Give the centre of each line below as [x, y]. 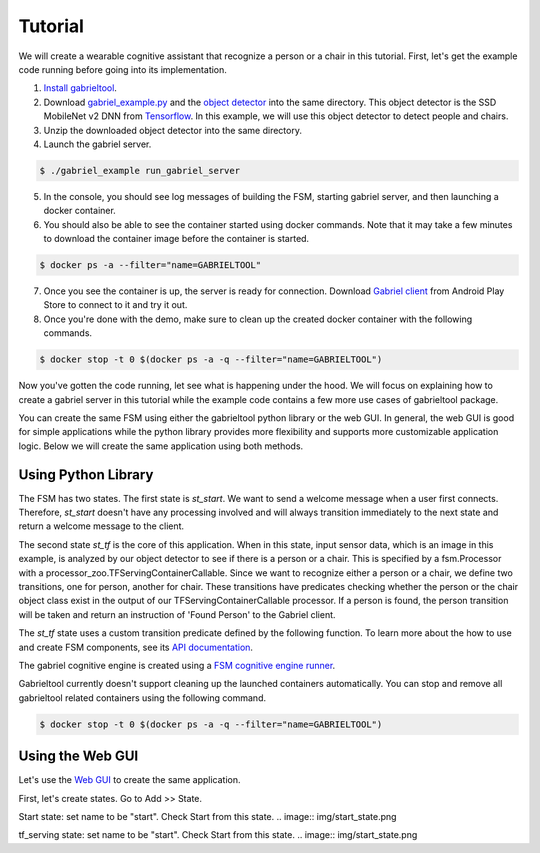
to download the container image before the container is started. [176, 239]
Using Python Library [86, 474]
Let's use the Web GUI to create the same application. [129, 780]
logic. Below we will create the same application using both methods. [161, 446]
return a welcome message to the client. [101, 526]
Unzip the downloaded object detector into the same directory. [172, 130]
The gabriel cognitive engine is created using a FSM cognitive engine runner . [177, 665]
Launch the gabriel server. [97, 144]
